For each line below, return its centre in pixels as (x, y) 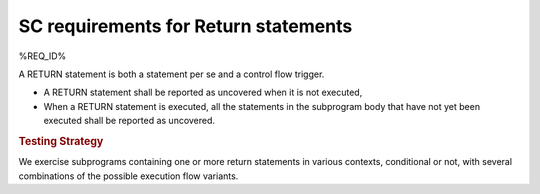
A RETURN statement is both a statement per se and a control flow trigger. (171, 74)
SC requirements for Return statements (185, 26)
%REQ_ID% (42, 56)
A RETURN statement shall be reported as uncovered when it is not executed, (203, 92)
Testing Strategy (61, 141)
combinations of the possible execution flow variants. (128, 176)
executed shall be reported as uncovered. (129, 121)
